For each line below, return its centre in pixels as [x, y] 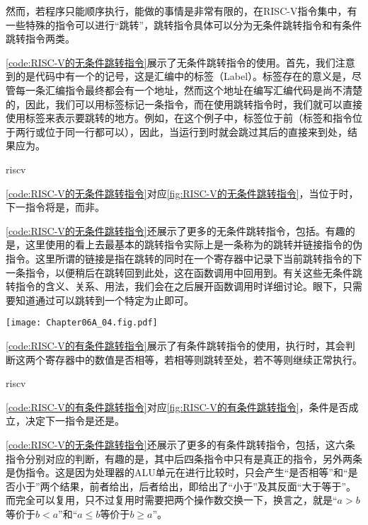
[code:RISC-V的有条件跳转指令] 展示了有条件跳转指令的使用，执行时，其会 [176, 345]
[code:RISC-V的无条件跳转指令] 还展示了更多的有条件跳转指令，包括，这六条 [180, 444]
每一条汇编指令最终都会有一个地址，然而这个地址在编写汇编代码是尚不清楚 [189, 90]
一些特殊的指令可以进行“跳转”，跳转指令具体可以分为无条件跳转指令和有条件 [184, 24]
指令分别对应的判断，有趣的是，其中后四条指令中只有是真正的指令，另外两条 [184, 458]
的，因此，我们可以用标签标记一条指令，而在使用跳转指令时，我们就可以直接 [184, 104]
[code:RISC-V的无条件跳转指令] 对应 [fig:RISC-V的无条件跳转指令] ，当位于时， [182, 193]
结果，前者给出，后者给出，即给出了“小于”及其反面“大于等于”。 [208, 486]
